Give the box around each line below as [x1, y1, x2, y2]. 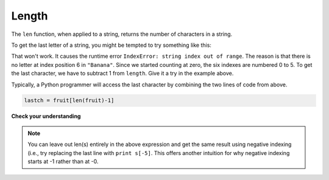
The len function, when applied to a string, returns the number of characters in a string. [11, 30, 233, 38]
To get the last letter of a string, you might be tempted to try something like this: [11, 41, 211, 49]
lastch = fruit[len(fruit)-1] [24, 97, 115, 104]
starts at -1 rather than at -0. [27, 158, 99, 165]
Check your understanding [11, 112, 81, 120]
